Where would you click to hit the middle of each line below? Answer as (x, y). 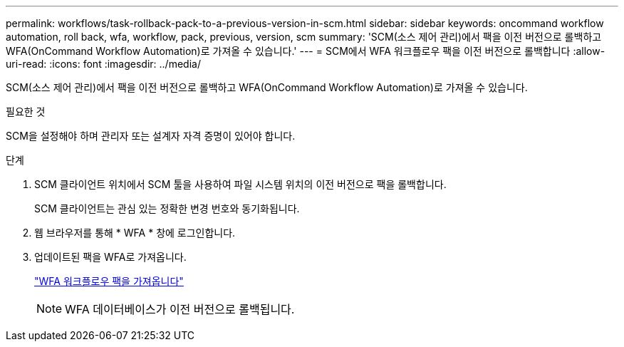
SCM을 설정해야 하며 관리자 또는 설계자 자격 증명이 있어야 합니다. (151, 136)
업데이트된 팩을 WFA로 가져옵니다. (110, 257)
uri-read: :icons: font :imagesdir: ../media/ (103, 64)
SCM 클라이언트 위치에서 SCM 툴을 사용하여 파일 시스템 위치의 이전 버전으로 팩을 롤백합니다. (240, 184)
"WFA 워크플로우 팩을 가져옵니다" (109, 281)
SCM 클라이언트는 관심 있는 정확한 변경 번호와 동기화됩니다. (167, 208)
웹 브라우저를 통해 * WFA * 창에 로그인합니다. (135, 233)
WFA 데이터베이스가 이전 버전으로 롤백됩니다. (180, 309)
